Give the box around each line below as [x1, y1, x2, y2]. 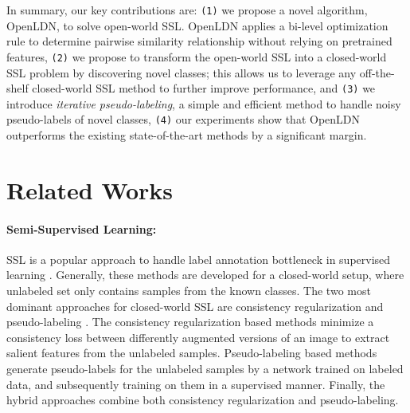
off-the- [359, 64, 395, 81]
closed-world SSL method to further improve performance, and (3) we [32, 80, 376, 96]
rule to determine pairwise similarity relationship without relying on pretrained [6, 33, 392, 49]
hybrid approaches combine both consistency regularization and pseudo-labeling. [6, 391, 399, 408]
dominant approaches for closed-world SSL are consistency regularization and [6, 297, 384, 314]
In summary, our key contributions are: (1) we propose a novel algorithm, [6, 2, 368, 18]
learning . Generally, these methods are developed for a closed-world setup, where [6, 266, 404, 283]
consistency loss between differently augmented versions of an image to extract [6, 328, 390, 345]
